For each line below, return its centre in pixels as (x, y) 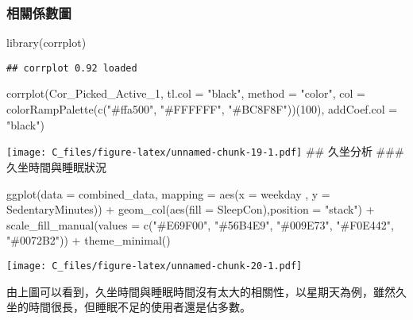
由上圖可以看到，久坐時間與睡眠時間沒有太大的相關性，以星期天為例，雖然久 (206, 291)
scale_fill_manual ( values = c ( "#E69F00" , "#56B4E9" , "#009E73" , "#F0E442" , (200, 224)
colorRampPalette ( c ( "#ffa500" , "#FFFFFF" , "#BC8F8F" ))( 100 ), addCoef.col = (202, 109)
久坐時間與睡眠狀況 (56, 166)
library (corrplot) (46, 42)
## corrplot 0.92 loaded (72, 68)
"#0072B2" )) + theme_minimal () (89, 240)
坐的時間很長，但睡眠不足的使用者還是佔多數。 (129, 307)
